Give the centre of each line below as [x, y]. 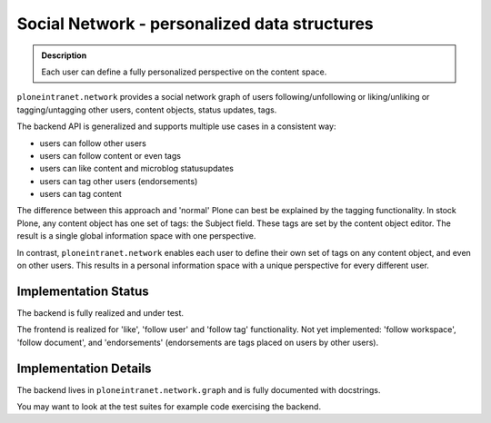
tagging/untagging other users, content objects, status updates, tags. [147, 110]
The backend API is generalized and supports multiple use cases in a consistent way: [176, 126]
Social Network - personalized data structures [195, 24]
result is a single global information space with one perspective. [136, 236]
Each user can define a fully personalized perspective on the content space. [184, 72]
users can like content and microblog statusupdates [136, 169]
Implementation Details [84, 368]
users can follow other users [93, 143]
